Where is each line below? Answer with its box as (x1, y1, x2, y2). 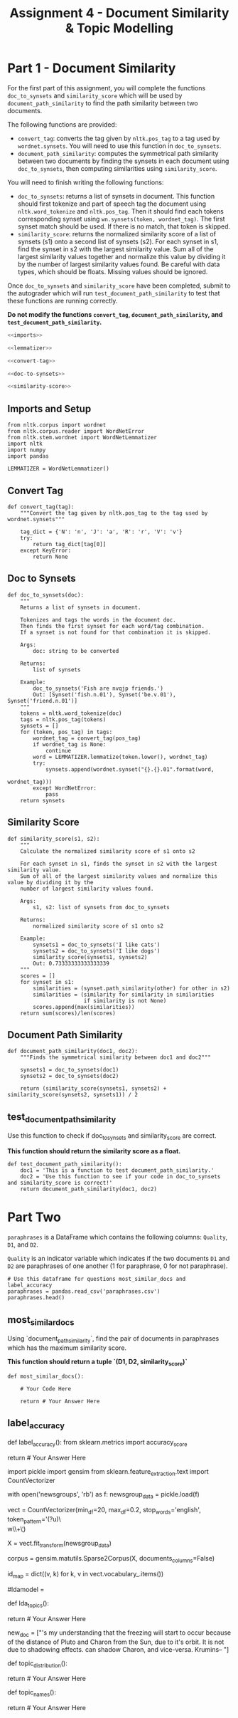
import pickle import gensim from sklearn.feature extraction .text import (7, 1467, 210, 1477)
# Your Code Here (20, 1385, 72, 1393)
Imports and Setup (7, 402, 92, 414)
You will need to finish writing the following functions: (7, 178, 164, 187)
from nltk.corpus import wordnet (7, 421, 107, 429)
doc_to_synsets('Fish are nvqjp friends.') (33, 685, 163, 692)
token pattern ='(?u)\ (7, 1514, 62, 1525)
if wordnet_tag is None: (33, 740, 107, 748)
